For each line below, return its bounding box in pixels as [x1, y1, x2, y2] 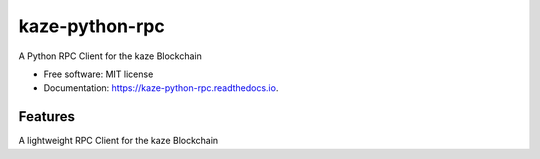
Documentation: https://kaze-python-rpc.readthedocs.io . [43, 82, 279, 94]
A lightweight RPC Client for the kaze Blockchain [18, 135, 219, 147]
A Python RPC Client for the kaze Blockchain [18, 50, 202, 62]
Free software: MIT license [43, 68, 154, 80]
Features [18, 108, 75, 125]
